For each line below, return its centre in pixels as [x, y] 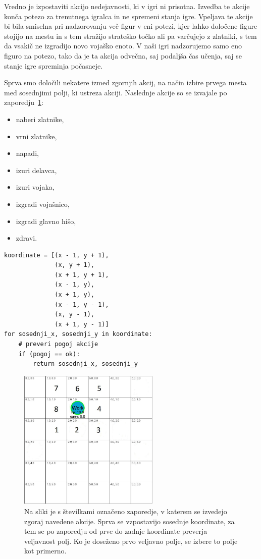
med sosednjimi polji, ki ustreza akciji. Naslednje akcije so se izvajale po [116, 92]
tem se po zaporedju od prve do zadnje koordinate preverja [116, 531]
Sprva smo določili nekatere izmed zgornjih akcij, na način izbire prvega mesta [125, 82]
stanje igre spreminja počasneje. [54, 65]
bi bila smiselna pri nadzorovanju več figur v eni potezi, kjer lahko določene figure [131, 26]
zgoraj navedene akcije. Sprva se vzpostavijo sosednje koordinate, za [129, 521]
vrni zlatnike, [36, 136]
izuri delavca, [36, 170]
